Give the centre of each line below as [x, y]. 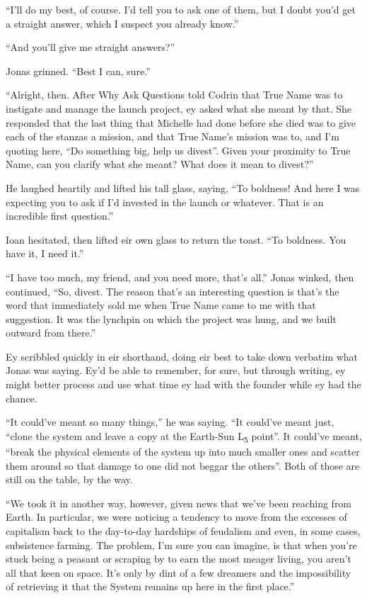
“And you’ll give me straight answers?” [91, 47]
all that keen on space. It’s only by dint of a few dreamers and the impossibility [179, 572]
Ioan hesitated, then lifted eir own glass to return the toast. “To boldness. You [176, 239]
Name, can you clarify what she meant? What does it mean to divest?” [160, 164]
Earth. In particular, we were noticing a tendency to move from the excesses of [176, 517]
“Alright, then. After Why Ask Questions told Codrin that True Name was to [174, 95]
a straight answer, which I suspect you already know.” [122, 23]
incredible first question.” [60, 216]
